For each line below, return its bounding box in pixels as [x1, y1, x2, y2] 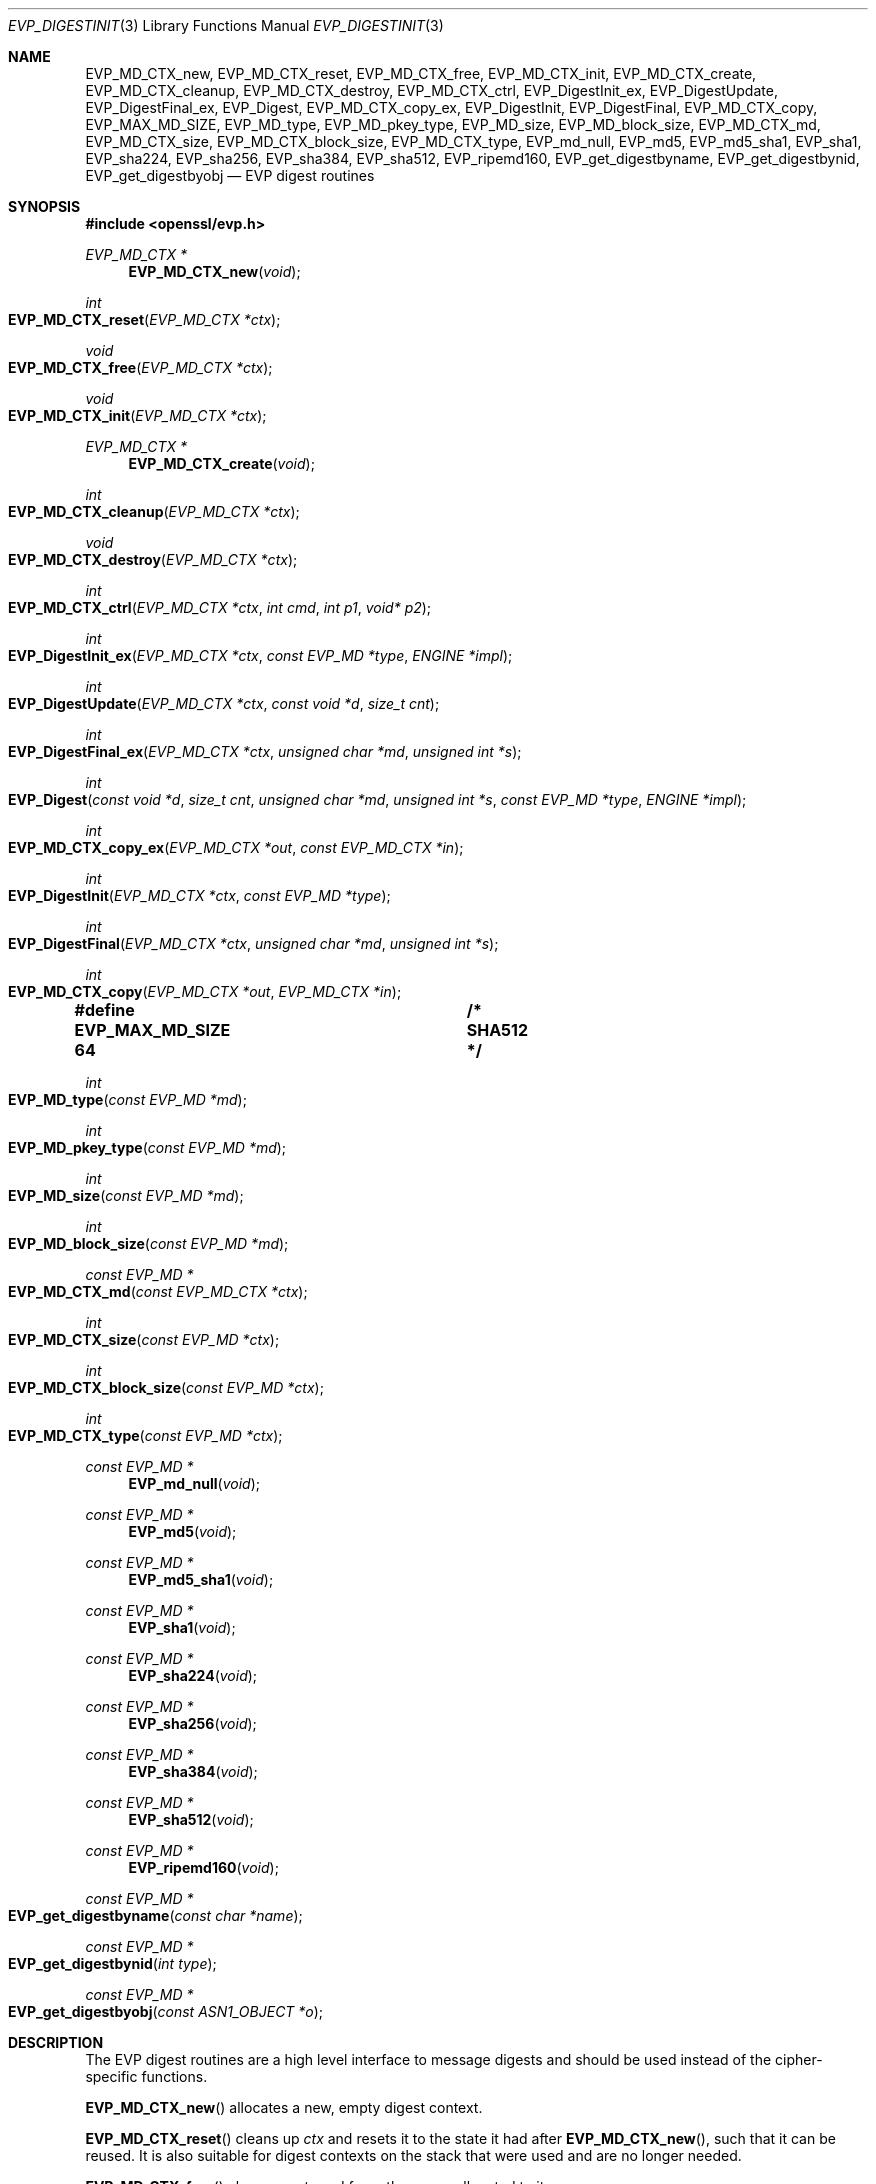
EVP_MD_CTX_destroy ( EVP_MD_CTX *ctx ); [8, 551, 298, 568]
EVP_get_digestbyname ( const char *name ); [8, 1907, 303, 1924]
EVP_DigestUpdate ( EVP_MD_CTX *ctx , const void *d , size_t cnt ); [8, 695, 440, 712]
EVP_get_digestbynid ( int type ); [8, 1955, 217, 1972]
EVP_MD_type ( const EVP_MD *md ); [8, 1091, 247, 1108]
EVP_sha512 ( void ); [128, 1811, 254, 1828]
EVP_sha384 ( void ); [128, 1763, 258, 1780]
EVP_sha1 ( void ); [128, 1619, 236, 1636]
